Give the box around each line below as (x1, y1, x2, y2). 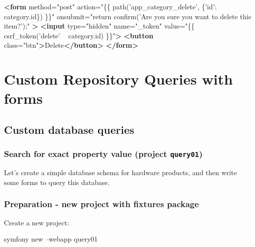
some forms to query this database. (4, 177, 110, 187)
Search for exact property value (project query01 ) (4, 148, 203, 160)
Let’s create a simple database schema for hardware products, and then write (4, 167, 237, 178)
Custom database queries (4, 122, 134, 137)
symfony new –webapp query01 (4, 234, 98, 244)
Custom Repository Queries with (4, 69, 233, 89)
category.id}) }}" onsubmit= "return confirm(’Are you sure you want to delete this (4, 11, 252, 21)
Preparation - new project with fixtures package (4, 198, 199, 210)
